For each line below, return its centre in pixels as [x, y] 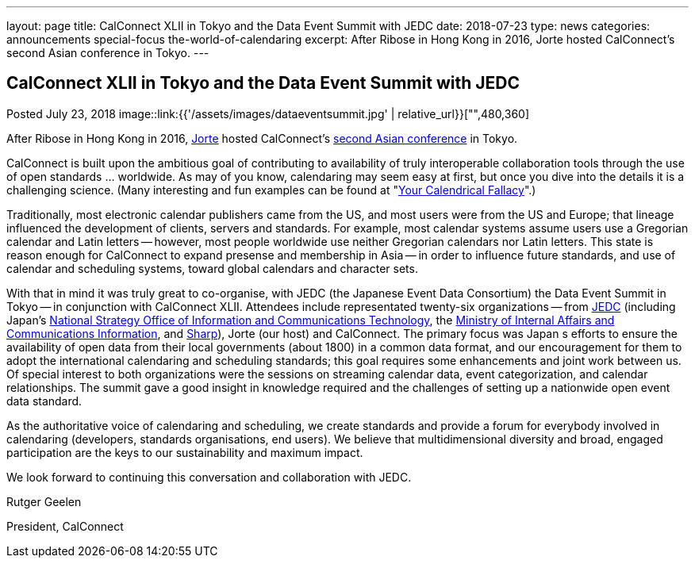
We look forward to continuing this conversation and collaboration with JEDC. [209, 477]
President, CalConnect [65, 526]
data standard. [44, 401]
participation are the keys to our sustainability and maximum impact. [185, 452]
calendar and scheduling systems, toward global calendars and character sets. [212, 268]
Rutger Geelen [44, 501]
